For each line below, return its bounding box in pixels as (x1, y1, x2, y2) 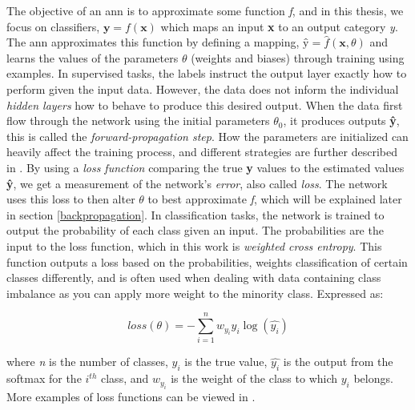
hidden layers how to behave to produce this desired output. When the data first (6, 96, 403, 113)
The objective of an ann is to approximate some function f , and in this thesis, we (6, 2, 404, 18)
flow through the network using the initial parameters (6, 112, 270, 129)
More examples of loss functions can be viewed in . (6, 388, 256, 404)
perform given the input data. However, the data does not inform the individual (6, 80, 399, 97)
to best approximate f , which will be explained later (147, 191, 402, 207)
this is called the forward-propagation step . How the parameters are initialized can (6, 127, 409, 144)
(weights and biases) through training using (191, 49, 405, 66)
